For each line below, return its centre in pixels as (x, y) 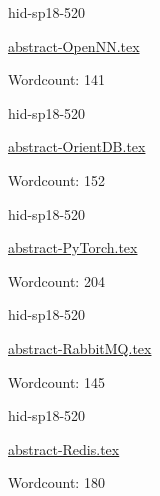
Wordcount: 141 (56, 79)
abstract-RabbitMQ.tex (80, 347)
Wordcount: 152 (56, 179)
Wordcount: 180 (56, 482)
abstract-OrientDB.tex (77, 146)
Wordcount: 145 (56, 381)
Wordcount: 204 (56, 280)
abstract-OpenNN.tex (74, 45)
